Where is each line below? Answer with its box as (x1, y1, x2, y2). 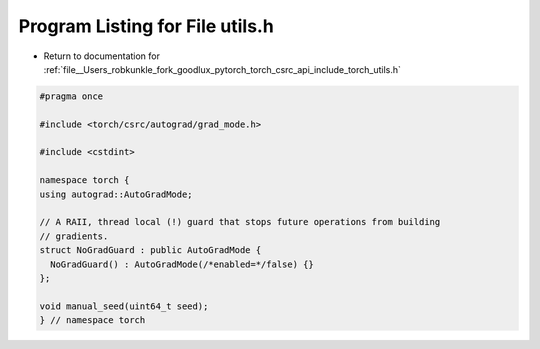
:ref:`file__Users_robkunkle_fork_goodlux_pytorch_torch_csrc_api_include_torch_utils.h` (43, 63, 402, 75)
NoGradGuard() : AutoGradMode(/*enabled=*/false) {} (50, 258, 314, 270)
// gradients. (39, 230, 109, 242)
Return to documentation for (43, 50, 160, 62)
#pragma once (39, 90, 104, 102)
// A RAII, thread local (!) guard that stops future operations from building (39, 216, 441, 228)
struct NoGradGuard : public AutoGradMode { (39, 245, 262, 256)
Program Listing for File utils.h (18, 15, 274, 37)
